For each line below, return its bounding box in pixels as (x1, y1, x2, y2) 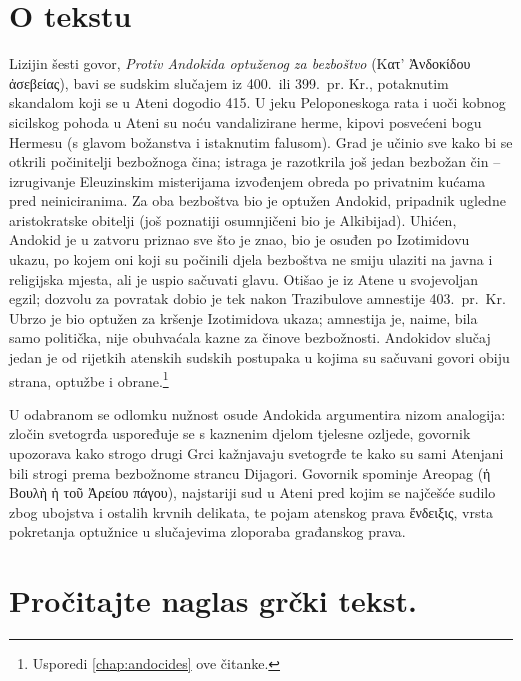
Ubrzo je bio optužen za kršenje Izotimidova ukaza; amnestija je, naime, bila (9, 307, 478, 328)
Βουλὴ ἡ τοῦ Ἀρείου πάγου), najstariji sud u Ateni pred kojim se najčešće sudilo (9, 482, 496, 503)
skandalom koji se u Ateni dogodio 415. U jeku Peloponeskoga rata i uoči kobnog (9, 92, 506, 113)
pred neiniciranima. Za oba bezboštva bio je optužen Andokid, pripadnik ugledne (9, 190, 506, 211)
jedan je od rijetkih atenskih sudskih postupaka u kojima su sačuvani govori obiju (9, 347, 510, 368)
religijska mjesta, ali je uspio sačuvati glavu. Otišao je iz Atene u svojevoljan (9, 268, 479, 289)
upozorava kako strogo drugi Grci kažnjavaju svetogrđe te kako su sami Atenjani (9, 443, 504, 464)
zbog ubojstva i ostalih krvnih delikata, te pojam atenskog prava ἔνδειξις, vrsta (9, 501, 493, 522)
